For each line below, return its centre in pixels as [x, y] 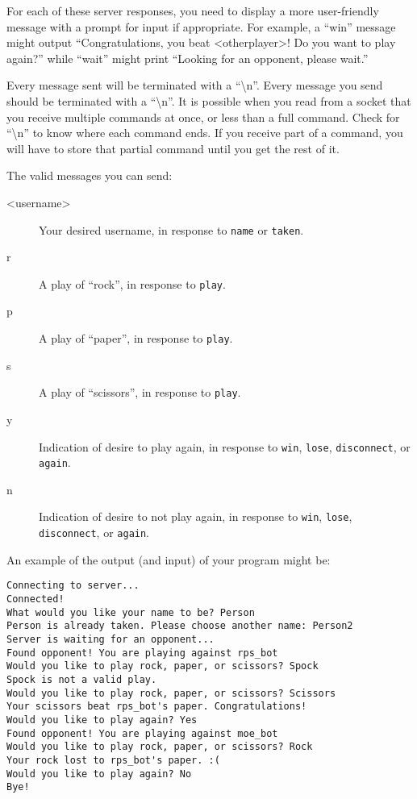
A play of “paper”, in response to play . [136, 338]
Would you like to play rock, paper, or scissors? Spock [163, 666]
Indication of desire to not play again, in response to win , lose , [196, 516]
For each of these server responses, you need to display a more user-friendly [193, 10]
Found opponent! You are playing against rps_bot [142, 653]
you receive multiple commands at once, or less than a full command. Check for [203, 117]
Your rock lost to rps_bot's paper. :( [113, 760]
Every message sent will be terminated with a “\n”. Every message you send [195, 85]
